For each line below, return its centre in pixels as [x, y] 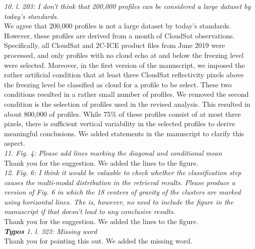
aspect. [15, 143]
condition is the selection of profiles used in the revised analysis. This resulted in [127, 104]
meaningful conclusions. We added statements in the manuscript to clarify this [124, 133]
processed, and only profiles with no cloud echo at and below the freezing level [124, 55]
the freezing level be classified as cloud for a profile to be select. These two [118, 84]
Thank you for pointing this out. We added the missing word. [98, 241]
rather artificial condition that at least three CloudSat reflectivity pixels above [124, 75]
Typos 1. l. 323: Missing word [51, 231]
